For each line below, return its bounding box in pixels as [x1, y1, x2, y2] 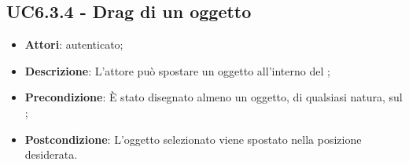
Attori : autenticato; [24, 36, 123, 53]
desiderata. [24, 146, 78, 163]
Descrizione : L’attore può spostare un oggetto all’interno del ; [24, 62, 330, 79]
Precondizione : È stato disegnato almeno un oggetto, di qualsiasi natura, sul [24, 89, 403, 105]
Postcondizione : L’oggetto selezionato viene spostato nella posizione [24, 130, 362, 147]
